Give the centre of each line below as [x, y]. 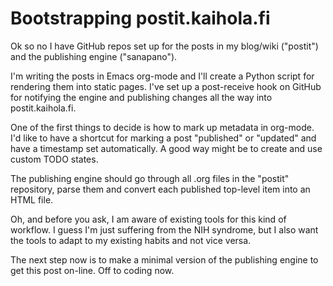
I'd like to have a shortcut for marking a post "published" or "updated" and [163, 138]
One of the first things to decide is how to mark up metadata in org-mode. [162, 127]
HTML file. [32, 199]
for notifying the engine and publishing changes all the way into [141, 97]
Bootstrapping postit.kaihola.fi [140, 18]
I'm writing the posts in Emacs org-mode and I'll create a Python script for [162, 76]
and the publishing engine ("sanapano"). [94, 56]
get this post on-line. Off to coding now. [92, 270]
